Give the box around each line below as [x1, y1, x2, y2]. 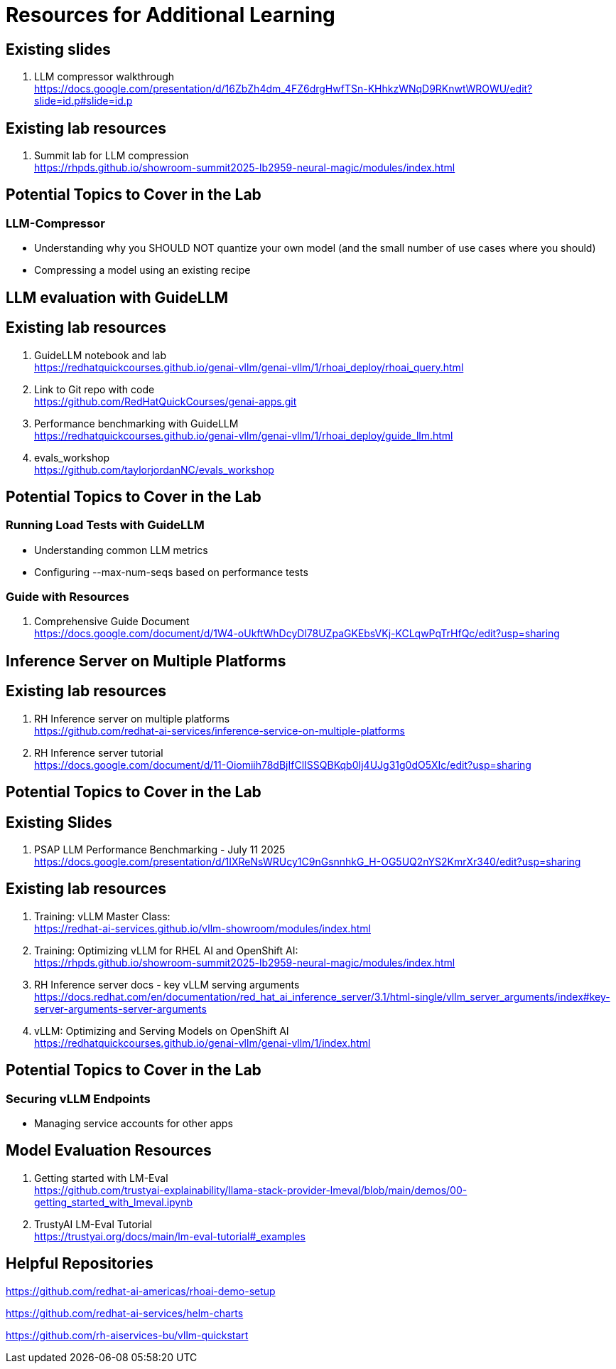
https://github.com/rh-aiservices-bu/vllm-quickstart [6, 1328, 249, 1341]
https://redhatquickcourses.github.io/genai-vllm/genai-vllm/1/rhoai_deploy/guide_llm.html [34, 429, 453, 442]
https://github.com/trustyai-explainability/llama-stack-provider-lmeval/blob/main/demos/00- [34, 1183, 468, 1196]
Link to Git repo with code [34, 383, 155, 395]
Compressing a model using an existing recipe [34, 264, 251, 277]
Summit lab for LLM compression [34, 149, 189, 162]
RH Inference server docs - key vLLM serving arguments [34, 978, 300, 991]
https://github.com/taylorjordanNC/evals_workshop [34, 463, 274, 476]
